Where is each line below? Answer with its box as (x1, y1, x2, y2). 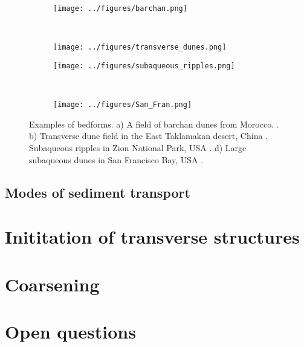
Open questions (5, 319, 136, 343)
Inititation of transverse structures (5, 224, 300, 249)
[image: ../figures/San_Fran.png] (53, 100, 192, 109)
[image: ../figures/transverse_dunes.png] (53, 43, 227, 52)
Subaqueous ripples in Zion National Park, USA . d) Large (29, 141, 247, 154)
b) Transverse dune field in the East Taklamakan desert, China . (29, 129, 268, 142)
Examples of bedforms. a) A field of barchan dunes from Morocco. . (29, 117, 279, 130)
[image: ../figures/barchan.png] (53, 4, 187, 13)
